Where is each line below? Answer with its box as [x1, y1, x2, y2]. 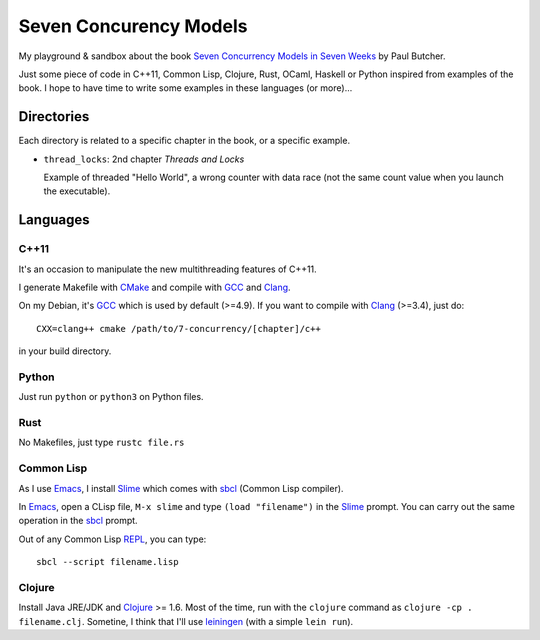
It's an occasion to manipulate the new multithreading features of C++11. [18, 263, 317, 275]
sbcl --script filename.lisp [36, 556, 179, 568]
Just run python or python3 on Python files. [18, 391, 204, 403]
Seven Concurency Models [18, 15, 248, 37]
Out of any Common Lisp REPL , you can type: [18, 533, 207, 545]
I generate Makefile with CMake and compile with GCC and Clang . [18, 281, 291, 293]
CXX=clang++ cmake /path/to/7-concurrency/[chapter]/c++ [36, 323, 322, 334]
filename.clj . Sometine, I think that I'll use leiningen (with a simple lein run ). [18, 615, 354, 627]
